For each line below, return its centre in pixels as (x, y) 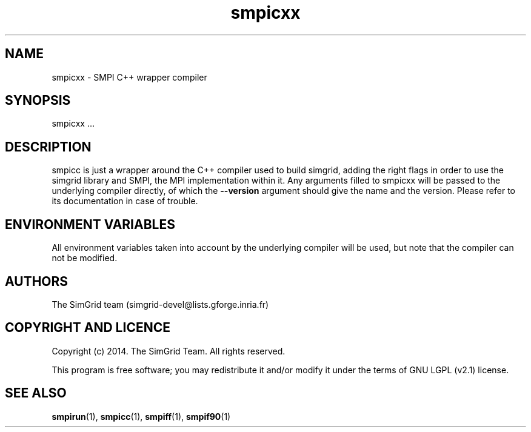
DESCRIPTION (48, 147)
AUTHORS (37, 281)
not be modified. (85, 258)
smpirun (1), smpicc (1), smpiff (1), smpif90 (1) (141, 416)
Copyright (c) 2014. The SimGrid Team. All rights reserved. (169, 351)
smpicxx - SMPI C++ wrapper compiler (129, 77)
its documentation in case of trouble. (125, 201)
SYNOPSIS (38, 101)
